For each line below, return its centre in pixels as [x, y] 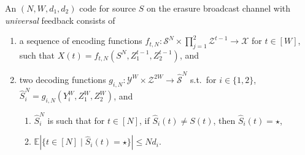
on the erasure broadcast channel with [219, 8]
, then [224, 120]
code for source [108, 8]
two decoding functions [63, 79]
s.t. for [203, 79]
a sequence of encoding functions [81, 41]
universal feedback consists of [60, 20]
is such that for [76, 120]
